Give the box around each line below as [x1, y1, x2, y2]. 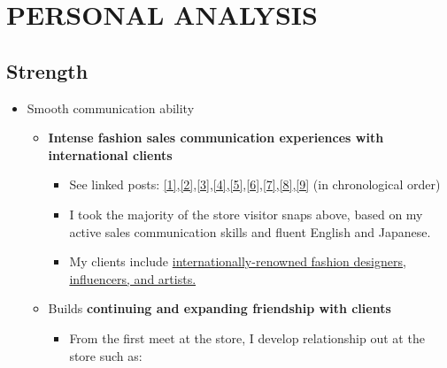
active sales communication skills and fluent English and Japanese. [69, 222, 431, 241]
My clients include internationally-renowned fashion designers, [69, 252, 406, 271]
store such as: [69, 346, 143, 364]
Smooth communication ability [27, 98, 195, 117]
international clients [48, 145, 173, 164]
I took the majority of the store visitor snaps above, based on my [69, 204, 423, 223]
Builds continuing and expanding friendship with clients [48, 299, 391, 318]
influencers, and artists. [69, 269, 197, 287]
